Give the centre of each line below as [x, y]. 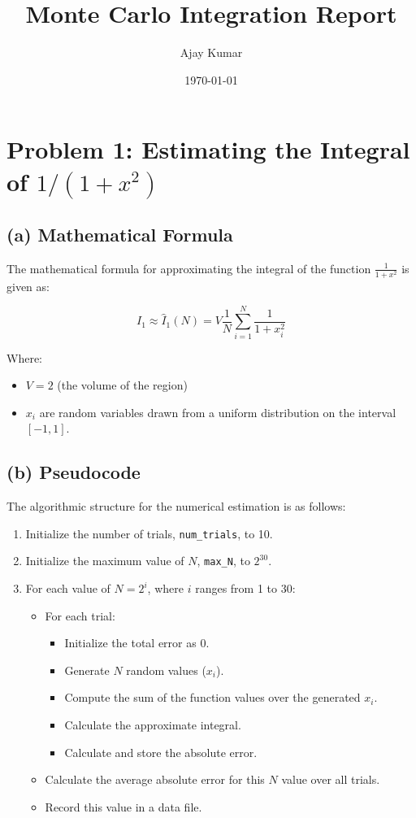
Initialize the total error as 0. [137, 643]
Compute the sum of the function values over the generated [212, 697]
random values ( [166, 670]
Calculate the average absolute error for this [155, 779]
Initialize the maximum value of [105, 561]
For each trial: [80, 615]
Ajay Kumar [211, 52]
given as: [28, 286]
